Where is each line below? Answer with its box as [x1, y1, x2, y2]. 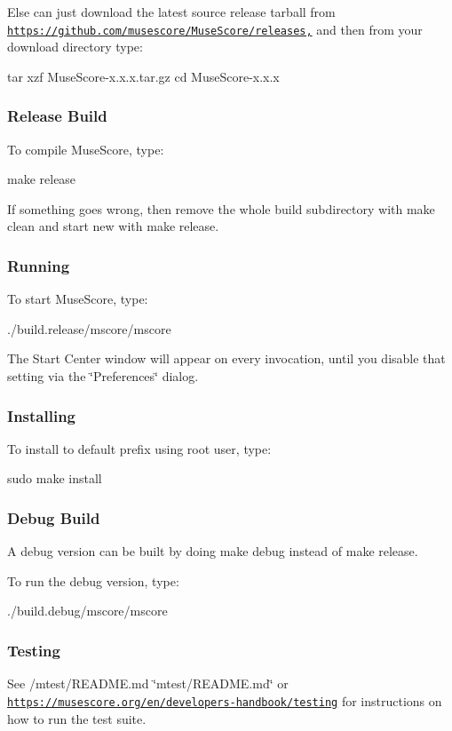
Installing [7, 404, 75, 426]
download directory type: [7, 37, 143, 56]
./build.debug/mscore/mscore [7, 601, 168, 620]
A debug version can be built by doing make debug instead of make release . [7, 542, 418, 560]
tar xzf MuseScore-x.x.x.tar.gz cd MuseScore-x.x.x [7, 67, 280, 85]
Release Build [7, 105, 107, 127]
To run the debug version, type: [7, 571, 179, 590]
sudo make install [7, 469, 102, 488]
